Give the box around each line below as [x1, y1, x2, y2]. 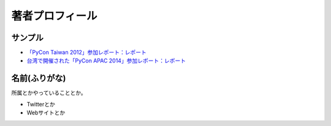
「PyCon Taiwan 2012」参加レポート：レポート [26, 49, 147, 56]
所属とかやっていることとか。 [11, 89, 87, 97]
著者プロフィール [11, 9, 97, 23]
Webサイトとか [26, 109, 66, 116]
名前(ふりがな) [11, 73, 66, 84]
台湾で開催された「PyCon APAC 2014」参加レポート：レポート [26, 57, 186, 64]
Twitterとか [26, 100, 55, 108]
